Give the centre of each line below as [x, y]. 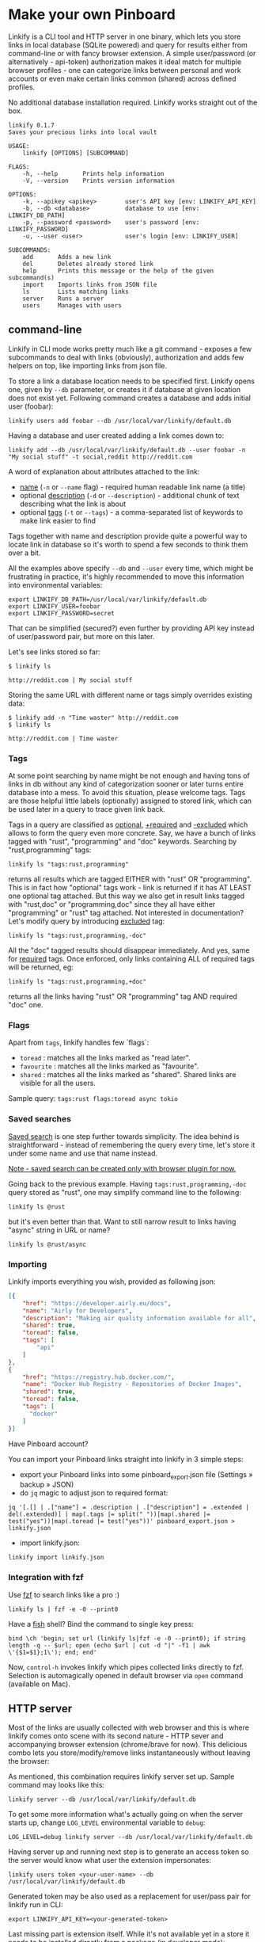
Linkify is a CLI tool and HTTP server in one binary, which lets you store [125, 36]
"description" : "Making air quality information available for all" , [140, 1318]
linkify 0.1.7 [32, 125]
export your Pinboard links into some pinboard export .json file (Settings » [136, 1475]
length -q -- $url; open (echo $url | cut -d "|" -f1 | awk [110, 1645]
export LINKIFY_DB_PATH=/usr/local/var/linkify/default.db [108, 600]
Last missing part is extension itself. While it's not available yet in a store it [129, 1934]
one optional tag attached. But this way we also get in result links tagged [127, 896]
